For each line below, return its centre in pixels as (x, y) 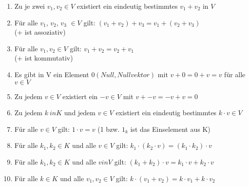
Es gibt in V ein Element (52, 74)
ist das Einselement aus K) (170, 129)
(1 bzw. (109, 129)
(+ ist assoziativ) (40, 32)
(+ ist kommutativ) (44, 58)
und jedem (80, 113)
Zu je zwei (29, 6)
